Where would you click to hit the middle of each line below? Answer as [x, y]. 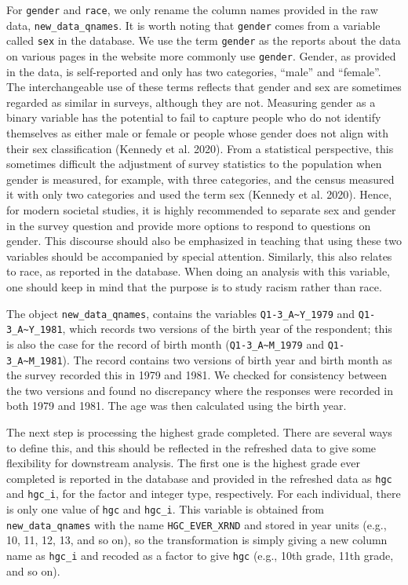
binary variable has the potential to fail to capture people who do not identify [194, 117]
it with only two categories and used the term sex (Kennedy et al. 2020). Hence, [199, 194]
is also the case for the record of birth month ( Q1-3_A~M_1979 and [165, 344]
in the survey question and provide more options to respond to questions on [189, 225]
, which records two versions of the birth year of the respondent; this [227, 329]
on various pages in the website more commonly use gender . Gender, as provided [201, 55]
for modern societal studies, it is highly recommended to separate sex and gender [201, 209]
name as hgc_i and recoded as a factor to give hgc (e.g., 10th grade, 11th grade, [200, 555]
